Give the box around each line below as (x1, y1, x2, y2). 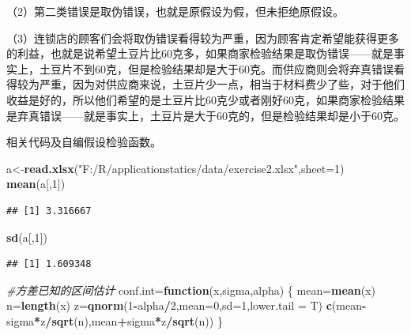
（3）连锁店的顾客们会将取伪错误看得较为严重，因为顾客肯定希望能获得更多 (6, 29, 399, 46)
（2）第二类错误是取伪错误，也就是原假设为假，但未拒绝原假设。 (6, 3, 344, 19)
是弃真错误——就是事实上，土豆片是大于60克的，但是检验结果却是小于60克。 (6, 107, 405, 123)
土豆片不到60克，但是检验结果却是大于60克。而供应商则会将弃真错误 (39, 60, 394, 77)
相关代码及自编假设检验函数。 (6, 134, 161, 150)
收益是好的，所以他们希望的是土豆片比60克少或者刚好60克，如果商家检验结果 (6, 91, 405, 107)
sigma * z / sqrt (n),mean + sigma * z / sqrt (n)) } (6, 312, 223, 329)
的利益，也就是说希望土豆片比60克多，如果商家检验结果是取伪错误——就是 (6, 45, 394, 62)
